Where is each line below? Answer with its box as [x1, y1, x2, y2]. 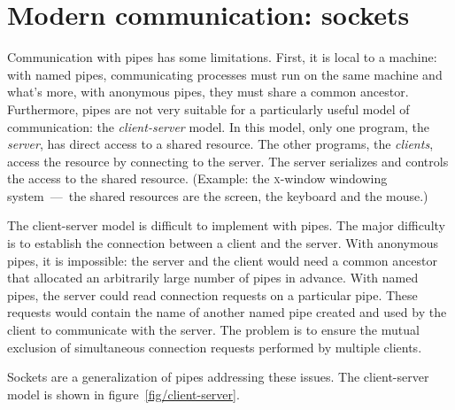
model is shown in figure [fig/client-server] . [7, 384, 240, 403]
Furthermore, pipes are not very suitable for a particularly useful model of [7, 99, 410, 118]
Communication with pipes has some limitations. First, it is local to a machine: [7, 48, 437, 66]
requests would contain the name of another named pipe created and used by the [7, 303, 447, 321]
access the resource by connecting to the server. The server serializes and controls [7, 151, 449, 170]
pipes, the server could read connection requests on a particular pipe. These [7, 285, 418, 304]
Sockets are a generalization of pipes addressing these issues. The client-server [7, 367, 429, 386]
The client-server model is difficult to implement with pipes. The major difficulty [7, 216, 445, 235]
